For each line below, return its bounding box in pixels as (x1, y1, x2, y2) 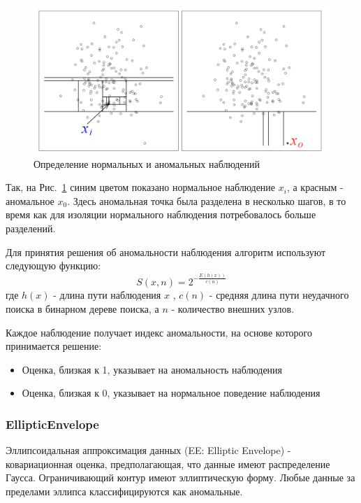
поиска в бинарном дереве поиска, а (6, 302, 159, 316)
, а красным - (286, 180, 344, 194)
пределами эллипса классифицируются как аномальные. (6, 483, 243, 498)
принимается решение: (6, 339, 102, 353)
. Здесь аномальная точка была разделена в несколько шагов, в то (67, 193, 346, 208)
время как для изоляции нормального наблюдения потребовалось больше (6, 207, 316, 222)
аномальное (6, 193, 54, 208)
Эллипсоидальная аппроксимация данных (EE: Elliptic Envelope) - (6, 443, 291, 458)
